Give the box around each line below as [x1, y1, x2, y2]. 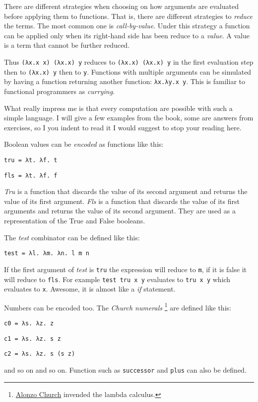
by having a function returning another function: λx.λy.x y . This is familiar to [4, 76, 245, 87]
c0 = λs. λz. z [4, 320, 54, 327]
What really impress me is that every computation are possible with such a [4, 102, 233, 113]
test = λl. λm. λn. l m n [4, 250, 89, 257]
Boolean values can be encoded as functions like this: [4, 139, 164, 149]
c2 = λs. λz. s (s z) [4, 350, 75, 358]
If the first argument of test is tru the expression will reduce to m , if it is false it [4, 264, 247, 274]
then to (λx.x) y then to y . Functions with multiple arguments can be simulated [4, 66, 252, 77]
